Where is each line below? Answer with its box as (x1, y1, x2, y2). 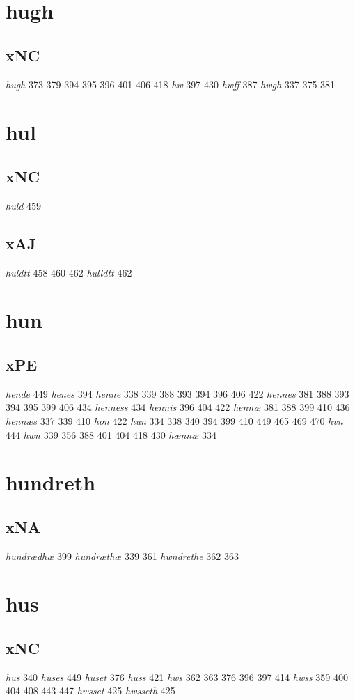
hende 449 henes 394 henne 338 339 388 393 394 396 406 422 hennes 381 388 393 (6, 386, 349, 400)
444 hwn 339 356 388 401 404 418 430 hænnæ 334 (6, 427, 216, 442)
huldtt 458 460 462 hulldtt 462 (6, 265, 132, 279)
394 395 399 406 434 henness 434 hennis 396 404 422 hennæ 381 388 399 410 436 (6, 400, 350, 414)
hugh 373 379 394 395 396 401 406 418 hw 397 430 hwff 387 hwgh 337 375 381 (6, 77, 336, 91)
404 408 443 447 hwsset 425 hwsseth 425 (6, 683, 175, 698)
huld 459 (6, 198, 42, 212)
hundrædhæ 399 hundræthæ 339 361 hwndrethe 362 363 (6, 548, 239, 563)
